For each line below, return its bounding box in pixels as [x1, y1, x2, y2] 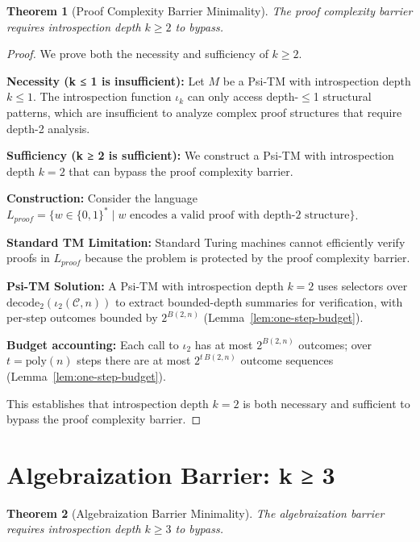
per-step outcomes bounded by [6, 309, 158, 326]
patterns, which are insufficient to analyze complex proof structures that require [6, 103, 402, 120]
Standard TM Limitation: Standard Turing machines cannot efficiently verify [6, 233, 405, 250]
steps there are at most [77, 352, 191, 369]
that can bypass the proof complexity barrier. [69, 162, 293, 179]
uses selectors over [317, 277, 408, 294]
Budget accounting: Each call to [6, 336, 179, 352]
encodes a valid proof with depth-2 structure [130, 210, 350, 222]
